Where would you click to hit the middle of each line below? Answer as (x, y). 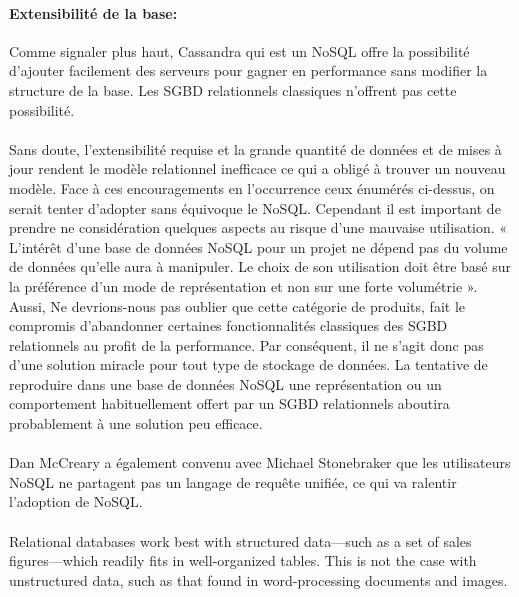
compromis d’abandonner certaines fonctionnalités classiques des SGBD (228, 325)
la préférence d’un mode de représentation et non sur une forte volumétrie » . (243, 285)
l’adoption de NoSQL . (76, 501)
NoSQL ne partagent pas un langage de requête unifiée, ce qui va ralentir (233, 481)
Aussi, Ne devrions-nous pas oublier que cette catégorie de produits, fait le (237, 305)
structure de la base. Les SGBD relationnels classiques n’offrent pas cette (233, 89)
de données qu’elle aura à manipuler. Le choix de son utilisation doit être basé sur (260, 266)
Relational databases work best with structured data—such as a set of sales (240, 540)
